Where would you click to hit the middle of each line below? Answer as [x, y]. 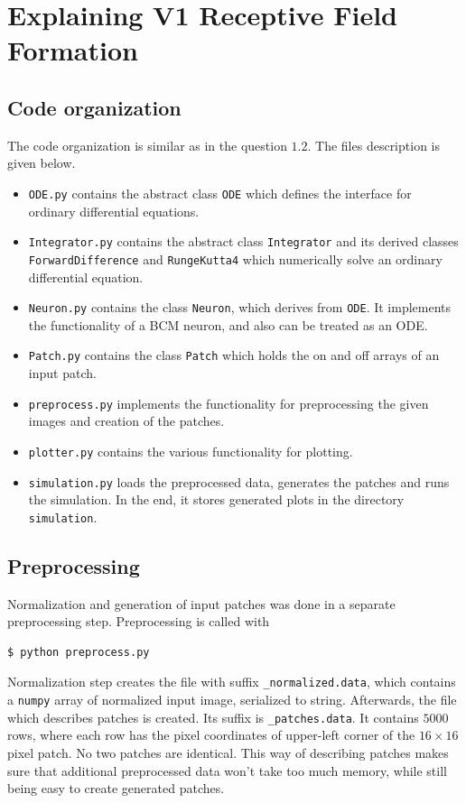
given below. [42, 163]
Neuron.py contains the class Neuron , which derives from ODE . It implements [240, 307]
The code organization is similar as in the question [147, 145]
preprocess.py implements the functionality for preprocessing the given [228, 403]
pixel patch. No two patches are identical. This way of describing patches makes [228, 752]
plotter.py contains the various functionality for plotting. [191, 451]
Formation [73, 50]
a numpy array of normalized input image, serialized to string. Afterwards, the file [232, 700]
